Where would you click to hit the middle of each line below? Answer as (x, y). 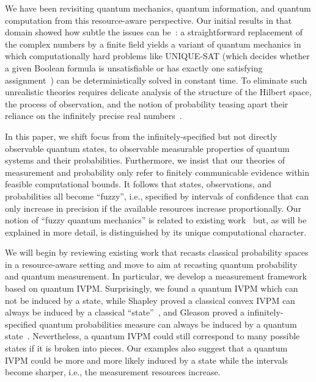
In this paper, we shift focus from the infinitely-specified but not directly (141, 136)
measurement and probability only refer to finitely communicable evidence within (157, 172)
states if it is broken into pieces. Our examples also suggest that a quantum (146, 348)
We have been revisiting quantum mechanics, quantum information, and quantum (158, 8)
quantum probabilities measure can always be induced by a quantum (168, 324)
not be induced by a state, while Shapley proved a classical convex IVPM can (150, 300)
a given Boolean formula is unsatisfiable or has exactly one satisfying (134, 67)
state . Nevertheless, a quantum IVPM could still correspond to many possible (152, 336)
